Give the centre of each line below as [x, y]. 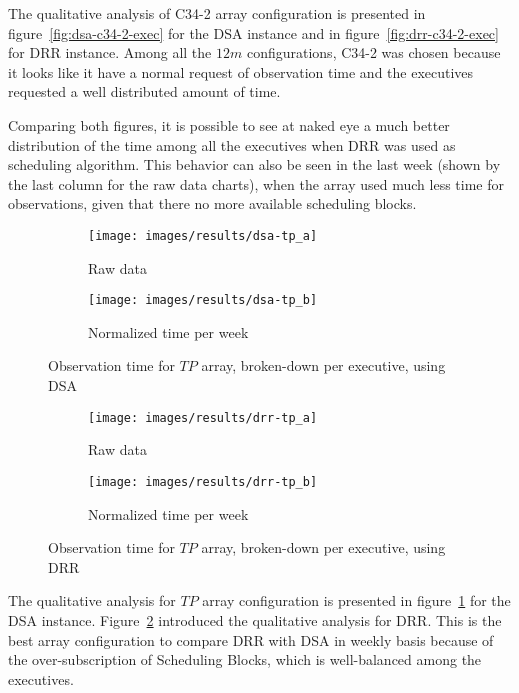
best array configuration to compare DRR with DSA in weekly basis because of [251, 639]
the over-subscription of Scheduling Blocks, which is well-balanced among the [245, 659]
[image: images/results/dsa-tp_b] [203, 300]
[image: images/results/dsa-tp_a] [203, 235]
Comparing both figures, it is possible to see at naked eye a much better [229, 124]
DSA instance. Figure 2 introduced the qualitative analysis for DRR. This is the [255, 619]
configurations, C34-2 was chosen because [373, 52]
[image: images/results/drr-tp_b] [203, 481]
